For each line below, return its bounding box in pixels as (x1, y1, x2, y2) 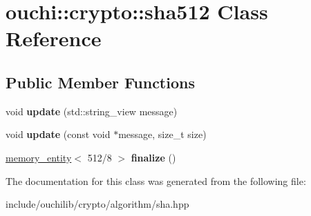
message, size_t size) (118, 127, 207, 141)
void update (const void (6, 127, 111, 141)
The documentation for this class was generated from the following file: (6, 173, 306, 188)
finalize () (131, 150, 176, 164)
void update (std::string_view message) (6, 104, 178, 118)
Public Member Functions (6, 71, 195, 92)
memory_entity (6, 150, 72, 164)
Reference (6, 24, 102, 52)
